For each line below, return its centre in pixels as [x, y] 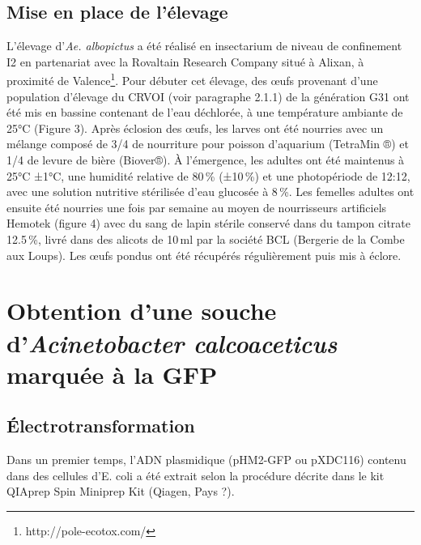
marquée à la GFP [112, 374]
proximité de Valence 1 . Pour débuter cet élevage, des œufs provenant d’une [192, 79]
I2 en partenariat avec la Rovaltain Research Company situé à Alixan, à [185, 61]
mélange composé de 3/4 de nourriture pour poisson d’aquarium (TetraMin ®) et [208, 144]
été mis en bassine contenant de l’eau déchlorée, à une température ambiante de [205, 112]
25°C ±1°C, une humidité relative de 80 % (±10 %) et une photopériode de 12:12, [208, 175]
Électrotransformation [101, 426]
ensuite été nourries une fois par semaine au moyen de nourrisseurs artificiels [197, 207]
